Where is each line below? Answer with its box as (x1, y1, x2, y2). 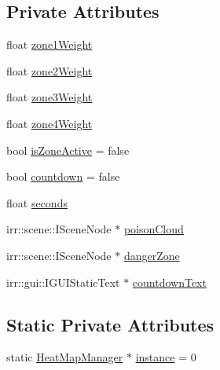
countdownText (132, 273, 207, 290)
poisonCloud (123, 221, 184, 237)
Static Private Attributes (6, 312, 214, 336)
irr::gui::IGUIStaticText (6, 273, 120, 290)
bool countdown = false (6, 168, 120, 185)
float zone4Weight (6, 115, 93, 131)
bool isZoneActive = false (6, 141, 130, 158)
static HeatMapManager (6, 349, 123, 365)
